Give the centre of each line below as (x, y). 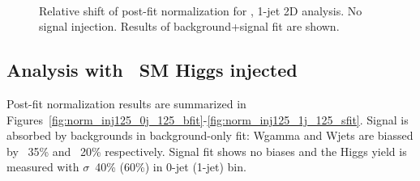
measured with (43, 167)
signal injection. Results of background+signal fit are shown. (189, 26)
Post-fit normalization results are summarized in (126, 103)
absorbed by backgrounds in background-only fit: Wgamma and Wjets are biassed (210, 135)
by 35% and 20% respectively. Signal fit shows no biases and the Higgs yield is (207, 151)
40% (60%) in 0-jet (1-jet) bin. (171, 167)
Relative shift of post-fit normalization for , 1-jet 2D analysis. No (201, 10)
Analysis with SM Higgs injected (152, 70)
